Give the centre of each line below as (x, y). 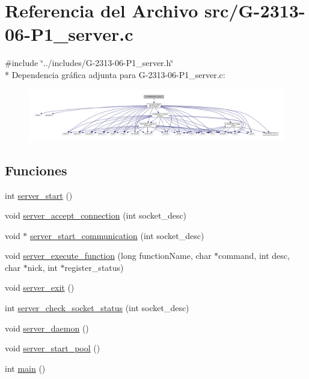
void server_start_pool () (53, 348)
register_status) (94, 267)
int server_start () (39, 195)
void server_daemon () (47, 328)
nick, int (42, 267)
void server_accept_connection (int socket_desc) (96, 215)
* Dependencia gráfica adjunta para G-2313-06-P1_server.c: (115, 74)
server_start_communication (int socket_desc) (117, 235)
